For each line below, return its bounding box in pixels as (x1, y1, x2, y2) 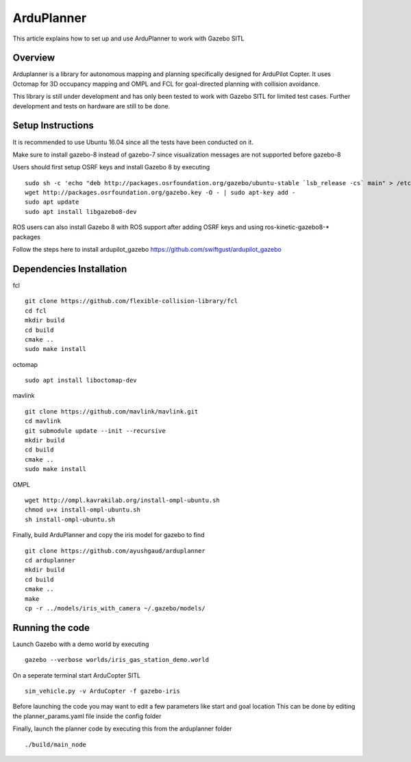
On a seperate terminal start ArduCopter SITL (12, 671, 141, 679)
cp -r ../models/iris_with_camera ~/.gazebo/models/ (25, 604, 206, 612)
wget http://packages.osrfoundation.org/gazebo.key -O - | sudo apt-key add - (25, 189, 296, 197)
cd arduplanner (25, 556, 76, 564)
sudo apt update (25, 198, 79, 206)
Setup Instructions (12, 120, 94, 132)
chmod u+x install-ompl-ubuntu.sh (25, 506, 140, 514)
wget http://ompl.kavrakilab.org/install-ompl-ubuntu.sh (25, 496, 221, 504)
